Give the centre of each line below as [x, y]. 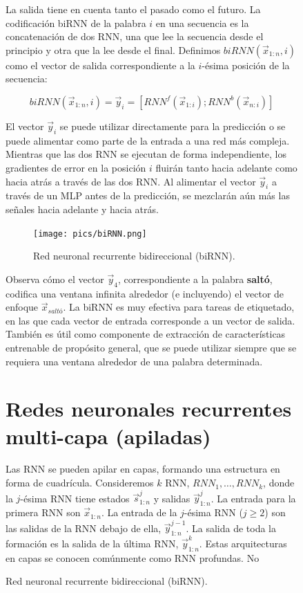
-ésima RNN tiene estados [75, 498]
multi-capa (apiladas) [108, 436]
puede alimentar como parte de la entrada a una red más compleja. [148, 140]
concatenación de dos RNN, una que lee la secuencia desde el [135, 36]
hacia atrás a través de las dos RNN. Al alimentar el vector [131, 181]
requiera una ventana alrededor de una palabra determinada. [134, 361]
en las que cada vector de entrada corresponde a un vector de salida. [150, 320]
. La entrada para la [253, 498]
